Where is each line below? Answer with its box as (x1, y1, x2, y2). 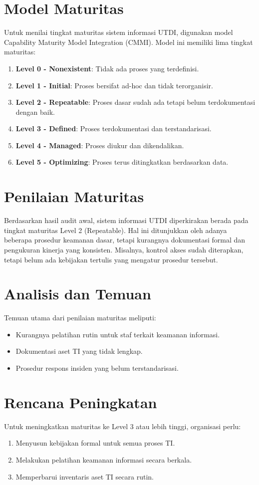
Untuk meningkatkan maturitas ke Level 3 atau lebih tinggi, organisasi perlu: (4, 421, 241, 431)
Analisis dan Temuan (4, 283, 151, 304)
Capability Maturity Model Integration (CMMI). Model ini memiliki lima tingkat (4, 36, 253, 47)
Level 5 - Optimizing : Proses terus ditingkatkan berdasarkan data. (15, 157, 229, 167)
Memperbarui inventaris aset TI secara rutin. (15, 471, 154, 482)
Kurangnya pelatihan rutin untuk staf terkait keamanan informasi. (15, 329, 220, 339)
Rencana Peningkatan (4, 392, 157, 412)
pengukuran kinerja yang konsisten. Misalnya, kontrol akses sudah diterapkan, (4, 244, 244, 254)
